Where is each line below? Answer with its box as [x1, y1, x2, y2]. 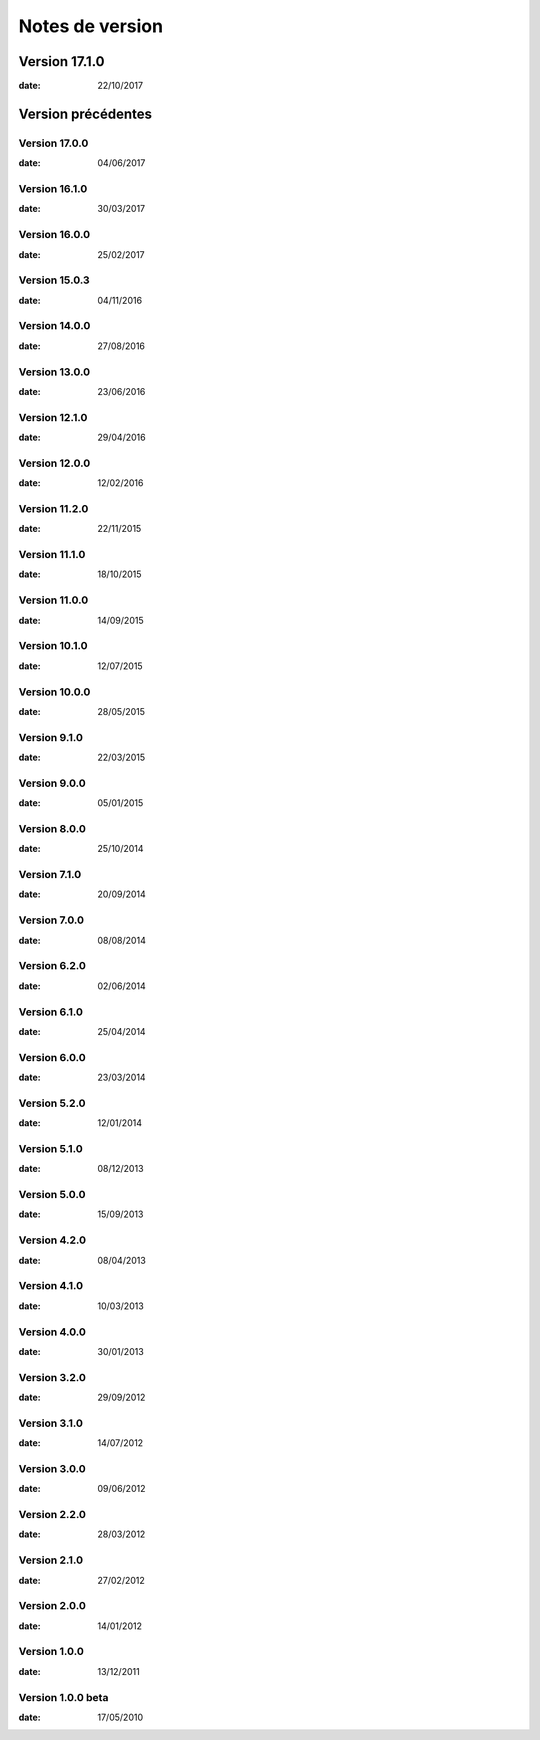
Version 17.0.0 [18, 136, 89, 150]
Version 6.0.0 [18, 1050, 86, 1064]
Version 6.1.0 [18, 1005, 84, 1019]
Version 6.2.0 [18, 959, 87, 973]
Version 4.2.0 [18, 1233, 87, 1247]
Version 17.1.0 [18, 53, 105, 70]
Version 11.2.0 [18, 501, 89, 515]
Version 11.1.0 [18, 548, 86, 562]
